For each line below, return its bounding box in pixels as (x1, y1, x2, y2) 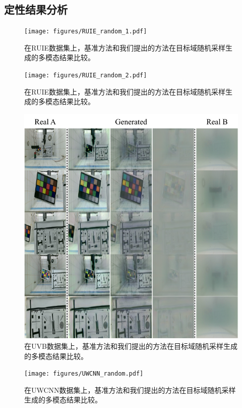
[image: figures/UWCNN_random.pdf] (24, 370, 144, 378)
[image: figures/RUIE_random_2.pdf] (24, 72, 147, 79)
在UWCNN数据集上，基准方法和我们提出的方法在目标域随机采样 (24, 384, 236, 395)
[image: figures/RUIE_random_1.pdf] (24, 28, 147, 35)
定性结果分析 (4, 2, 68, 17)
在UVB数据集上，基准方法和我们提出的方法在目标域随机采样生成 (24, 341, 237, 351)
